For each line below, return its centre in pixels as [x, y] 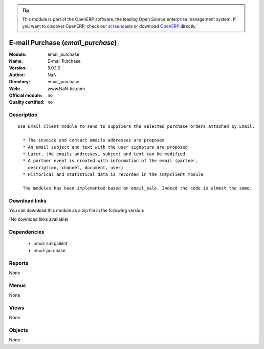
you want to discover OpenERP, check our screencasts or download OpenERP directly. [110, 26]
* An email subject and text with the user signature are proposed [105, 147]
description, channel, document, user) [76, 167]
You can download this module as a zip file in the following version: [77, 210]
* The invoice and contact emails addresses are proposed [94, 140]
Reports [19, 263]
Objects [19, 330]
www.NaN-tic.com [66, 89]
